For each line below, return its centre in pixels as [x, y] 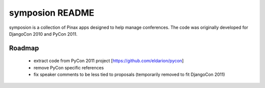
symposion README [52, 13]
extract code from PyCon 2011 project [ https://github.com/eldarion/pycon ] [109, 61]
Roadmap [24, 48]
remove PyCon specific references [69, 67]
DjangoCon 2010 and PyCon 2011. [43, 34]
